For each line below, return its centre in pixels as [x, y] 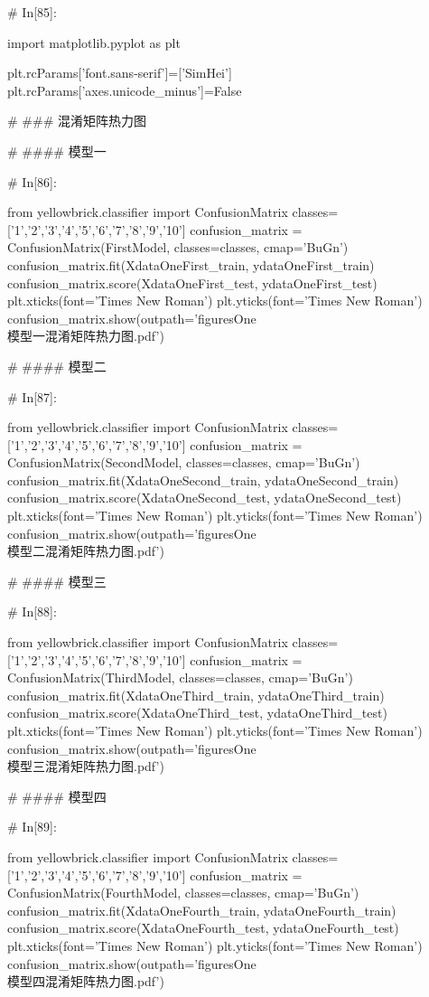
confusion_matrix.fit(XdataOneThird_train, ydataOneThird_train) [196, 695]
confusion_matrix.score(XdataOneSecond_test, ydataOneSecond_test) [205, 498]
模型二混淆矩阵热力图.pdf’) [86, 551]
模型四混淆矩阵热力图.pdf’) [86, 981]
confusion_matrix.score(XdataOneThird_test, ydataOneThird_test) [197, 713]
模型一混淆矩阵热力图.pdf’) [86, 336]
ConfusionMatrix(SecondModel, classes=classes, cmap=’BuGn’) [184, 462]
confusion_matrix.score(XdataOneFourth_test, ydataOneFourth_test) [203, 928]
